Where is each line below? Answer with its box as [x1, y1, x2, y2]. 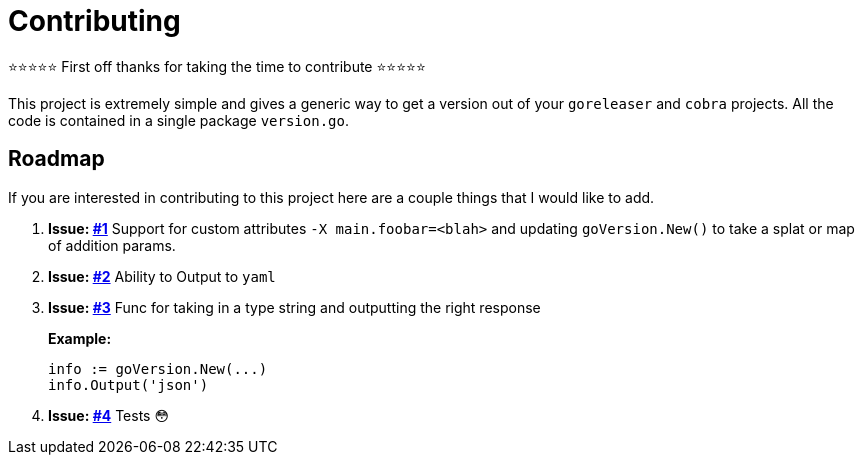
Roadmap [8, 146, 105, 172]
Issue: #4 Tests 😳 [48, 406, 170, 424]
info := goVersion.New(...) [48, 360, 268, 377]
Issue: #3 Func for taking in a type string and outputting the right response [48, 298, 541, 316]
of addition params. [48, 236, 176, 254]
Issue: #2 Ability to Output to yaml [48, 267, 276, 285]
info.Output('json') [48, 376, 209, 393]
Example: [48, 329, 112, 347]
